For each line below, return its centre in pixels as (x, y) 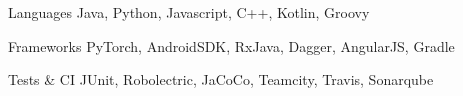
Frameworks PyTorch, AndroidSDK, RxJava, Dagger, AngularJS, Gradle (231, 45)
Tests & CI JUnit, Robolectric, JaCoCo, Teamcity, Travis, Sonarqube (221, 79)
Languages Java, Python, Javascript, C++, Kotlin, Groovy (189, 12)
